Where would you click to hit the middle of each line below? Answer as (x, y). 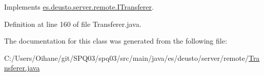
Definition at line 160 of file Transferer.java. (73, 24)
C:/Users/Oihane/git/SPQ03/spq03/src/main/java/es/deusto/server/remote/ (126, 58)
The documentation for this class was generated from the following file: (116, 41)
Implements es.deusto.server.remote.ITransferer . (79, 7)
